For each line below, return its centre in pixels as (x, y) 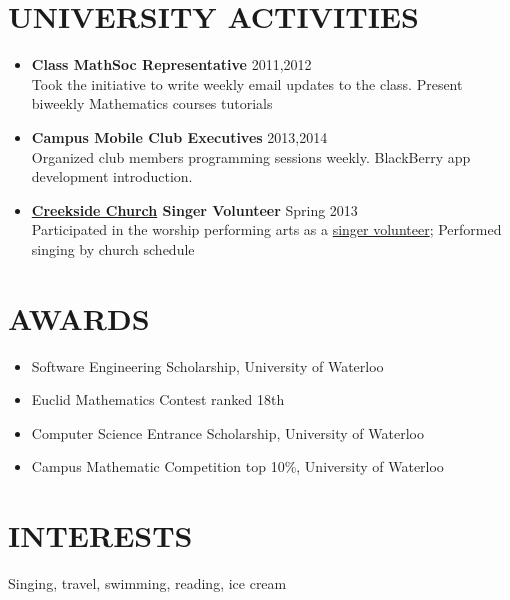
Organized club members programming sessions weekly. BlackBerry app (251, 156)
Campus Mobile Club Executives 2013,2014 (179, 136)
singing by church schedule (113, 248)
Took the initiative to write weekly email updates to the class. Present (247, 83)
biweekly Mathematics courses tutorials (152, 103)
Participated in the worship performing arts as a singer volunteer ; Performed (266, 229)
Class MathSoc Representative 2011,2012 (171, 64)
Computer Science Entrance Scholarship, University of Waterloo (227, 432)
